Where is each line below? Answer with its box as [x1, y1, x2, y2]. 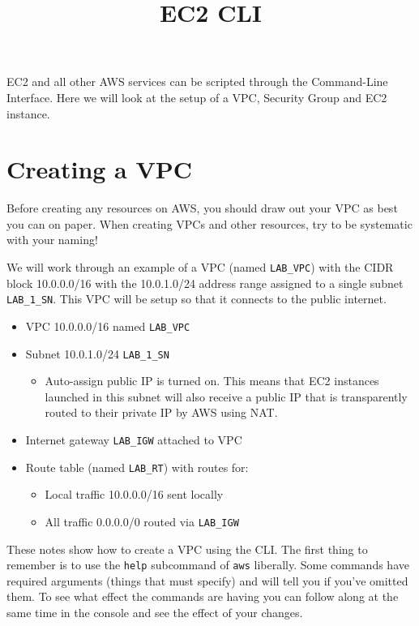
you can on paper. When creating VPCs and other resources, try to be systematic [6, 215, 413, 232]
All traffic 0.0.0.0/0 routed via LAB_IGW [45, 512, 239, 530]
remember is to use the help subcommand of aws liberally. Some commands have [6, 556, 409, 573]
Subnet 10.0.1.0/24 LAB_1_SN [25, 345, 169, 362]
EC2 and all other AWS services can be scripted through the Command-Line [6, 73, 388, 90]
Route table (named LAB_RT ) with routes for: [25, 458, 249, 475]
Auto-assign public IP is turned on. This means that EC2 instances [45, 372, 379, 389]
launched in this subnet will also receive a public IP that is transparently [45, 388, 408, 405]
